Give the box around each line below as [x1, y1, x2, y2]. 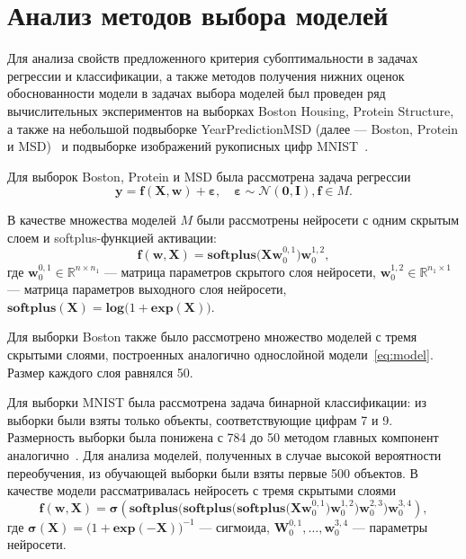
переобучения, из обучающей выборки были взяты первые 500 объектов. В [7, 463, 418, 482]
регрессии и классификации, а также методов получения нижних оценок [7, 66, 405, 84]
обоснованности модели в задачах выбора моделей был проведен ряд [7, 84, 386, 102]
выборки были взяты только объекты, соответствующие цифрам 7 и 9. [7, 410, 393, 429]
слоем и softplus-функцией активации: [7, 227, 217, 246]
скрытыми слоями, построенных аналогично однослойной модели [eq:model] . [7, 345, 434, 364]
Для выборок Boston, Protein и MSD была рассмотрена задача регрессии [7, 166, 411, 185]
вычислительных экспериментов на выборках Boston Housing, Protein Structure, [7, 101, 454, 120]
